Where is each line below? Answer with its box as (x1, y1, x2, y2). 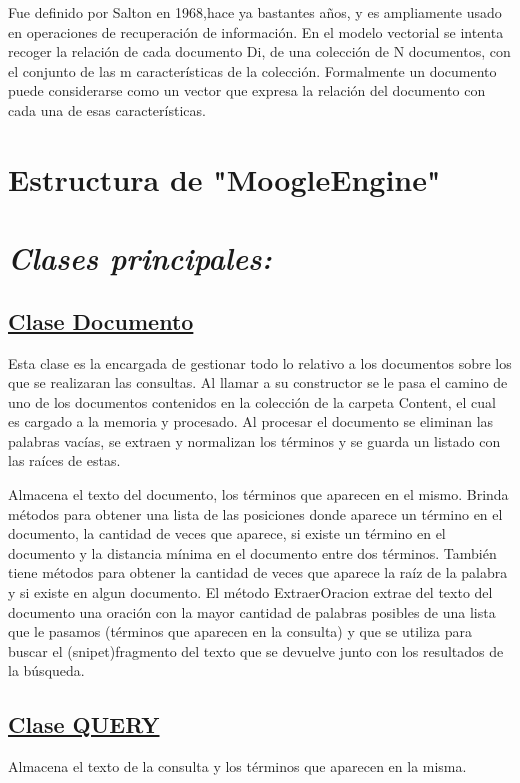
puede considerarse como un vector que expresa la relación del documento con (8, 80, 486, 101)
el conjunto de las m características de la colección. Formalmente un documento (8, 60, 497, 81)
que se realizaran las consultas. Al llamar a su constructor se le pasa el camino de (8, 372, 508, 393)
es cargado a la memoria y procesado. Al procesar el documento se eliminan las (8, 411, 494, 432)
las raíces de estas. (8, 450, 121, 471)
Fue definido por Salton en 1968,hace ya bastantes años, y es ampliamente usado (8, 2, 502, 22)
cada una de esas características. (8, 99, 206, 120)
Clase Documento (8, 305, 194, 336)
